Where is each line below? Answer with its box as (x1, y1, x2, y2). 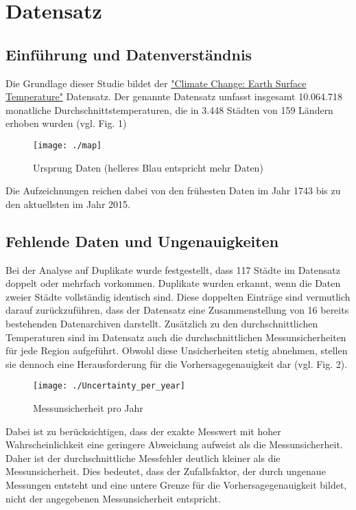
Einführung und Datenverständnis (5, 43, 252, 65)
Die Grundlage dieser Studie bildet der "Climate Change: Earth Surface (5, 76, 307, 90)
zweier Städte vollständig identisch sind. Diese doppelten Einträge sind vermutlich (5, 289, 351, 303)
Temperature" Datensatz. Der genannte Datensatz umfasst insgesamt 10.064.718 (5, 89, 342, 104)
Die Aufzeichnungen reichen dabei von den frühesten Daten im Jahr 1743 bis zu (5, 183, 341, 198)
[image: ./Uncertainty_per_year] (33, 381, 185, 391)
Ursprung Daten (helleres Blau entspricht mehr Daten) (33, 160, 263, 174)
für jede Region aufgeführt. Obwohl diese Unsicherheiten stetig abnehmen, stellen (5, 343, 348, 358)
